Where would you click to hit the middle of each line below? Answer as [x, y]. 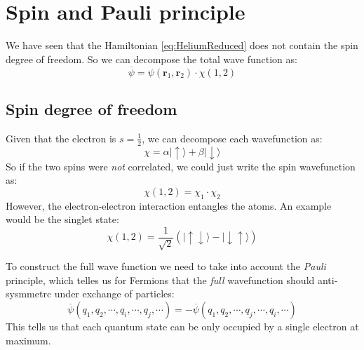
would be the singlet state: [62, 219]
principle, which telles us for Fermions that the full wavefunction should [160, 280]
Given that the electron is [61, 138]
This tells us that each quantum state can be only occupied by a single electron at [182, 326]
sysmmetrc [29, 294]
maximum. [28, 340]
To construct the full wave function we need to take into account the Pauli [166, 266]
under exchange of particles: [114, 294]
